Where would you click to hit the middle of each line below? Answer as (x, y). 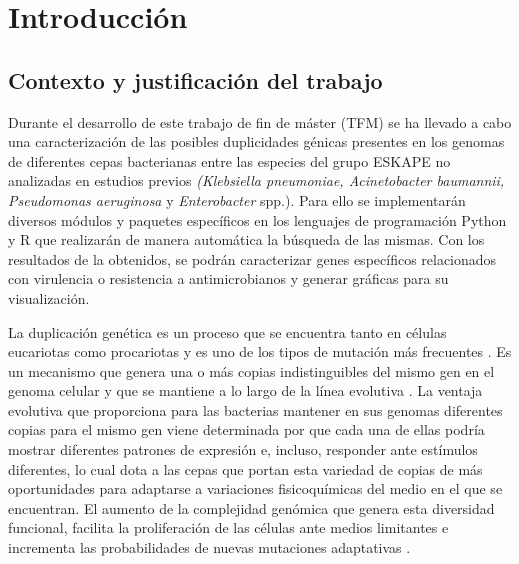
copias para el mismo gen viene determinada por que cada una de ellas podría (246, 429)
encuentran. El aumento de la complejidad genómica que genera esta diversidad (251, 507)
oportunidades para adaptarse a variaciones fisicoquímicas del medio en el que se (255, 488)
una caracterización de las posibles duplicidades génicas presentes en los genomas (256, 141)
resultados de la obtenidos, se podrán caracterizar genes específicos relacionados (252, 258)
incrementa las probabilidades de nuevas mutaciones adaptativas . (209, 547)
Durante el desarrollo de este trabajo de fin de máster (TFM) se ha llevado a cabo (260, 121)
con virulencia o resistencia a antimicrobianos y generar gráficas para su (228, 278)
